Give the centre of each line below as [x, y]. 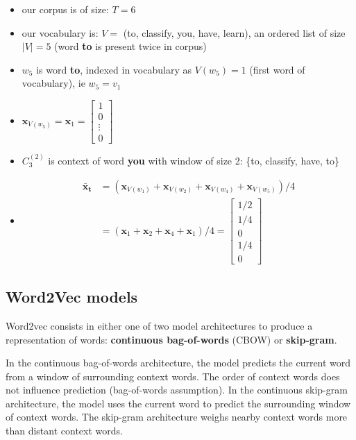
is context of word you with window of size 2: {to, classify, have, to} [194, 160]
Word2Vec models [72, 297]
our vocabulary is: [60, 32]
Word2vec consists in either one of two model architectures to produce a [159, 325]
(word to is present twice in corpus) [130, 46]
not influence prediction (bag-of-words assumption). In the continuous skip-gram [177, 390]
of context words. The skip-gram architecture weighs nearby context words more [177, 417]
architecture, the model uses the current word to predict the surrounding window [178, 403]
